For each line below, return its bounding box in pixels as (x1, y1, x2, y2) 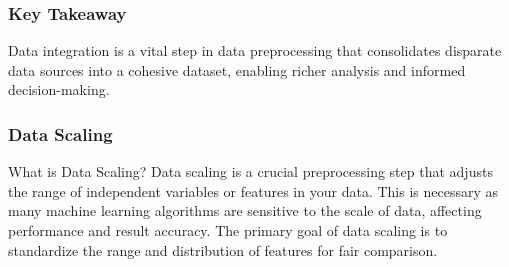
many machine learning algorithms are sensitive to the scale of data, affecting (8, 200, 482, 221)
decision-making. (8, 79, 110, 100)
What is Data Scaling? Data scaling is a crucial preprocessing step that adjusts (8, 161, 493, 182)
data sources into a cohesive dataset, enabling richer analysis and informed (8, 59, 466, 80)
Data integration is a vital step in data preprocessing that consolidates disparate (8, 40, 502, 61)
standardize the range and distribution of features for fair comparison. (8, 239, 438, 260)
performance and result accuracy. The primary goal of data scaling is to (8, 220, 448, 240)
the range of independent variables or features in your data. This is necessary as (8, 180, 498, 201)
